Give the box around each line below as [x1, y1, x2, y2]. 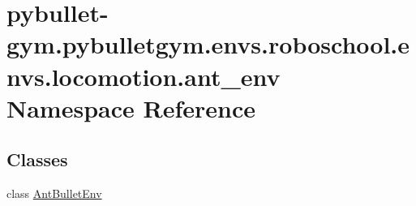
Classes [6, 147, 68, 172]
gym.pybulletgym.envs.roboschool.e [6, 28, 410, 61]
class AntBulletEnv [6, 185, 102, 202]
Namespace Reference [6, 91, 255, 124]
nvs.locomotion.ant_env [6, 59, 281, 92]
